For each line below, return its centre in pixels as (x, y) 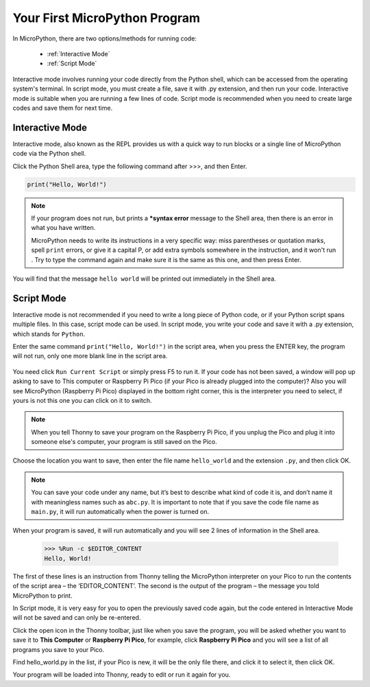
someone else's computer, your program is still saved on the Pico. (124, 442)
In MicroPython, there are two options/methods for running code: (104, 38)
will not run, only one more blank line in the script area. (90, 356)
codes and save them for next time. (63, 108)
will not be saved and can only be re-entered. (77, 618)
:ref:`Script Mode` (72, 63)
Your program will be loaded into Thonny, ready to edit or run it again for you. (122, 675)
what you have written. (63, 228)
